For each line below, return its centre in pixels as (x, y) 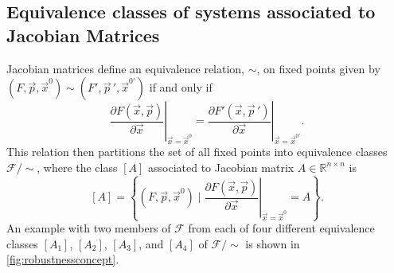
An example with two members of (89, 228)
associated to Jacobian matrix (221, 167)
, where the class (77, 167)
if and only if (181, 87)
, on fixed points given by (318, 68)
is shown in (273, 243)
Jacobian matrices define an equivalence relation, (126, 68)
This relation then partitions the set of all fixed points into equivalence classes (197, 151)
